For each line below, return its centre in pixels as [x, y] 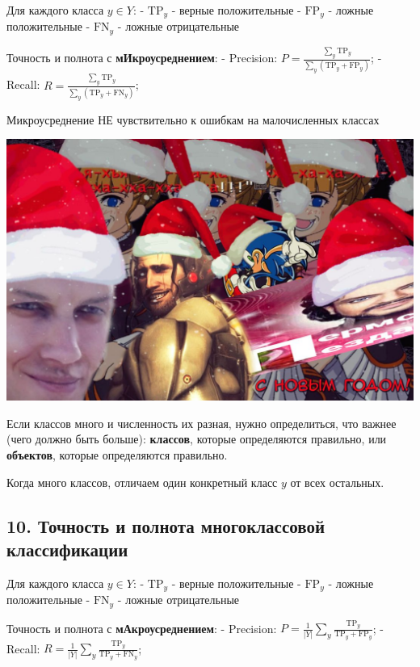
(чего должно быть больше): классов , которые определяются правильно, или [197, 439]
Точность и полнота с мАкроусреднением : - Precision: [142, 628]
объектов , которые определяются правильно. [117, 455]
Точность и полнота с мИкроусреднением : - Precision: [142, 58]
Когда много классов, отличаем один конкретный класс [142, 482]
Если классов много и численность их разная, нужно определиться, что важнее [202, 423]
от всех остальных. [337, 482]
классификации [67, 550]
